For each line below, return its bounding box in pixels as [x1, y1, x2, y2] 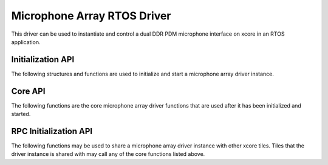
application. [11, 38, 41, 45]
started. [11, 111, 31, 118]
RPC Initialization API [11, 126, 93, 136]
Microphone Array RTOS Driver [11, 9, 171, 22]
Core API [11, 86, 46, 96]
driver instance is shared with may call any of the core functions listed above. [11, 150, 205, 158]
